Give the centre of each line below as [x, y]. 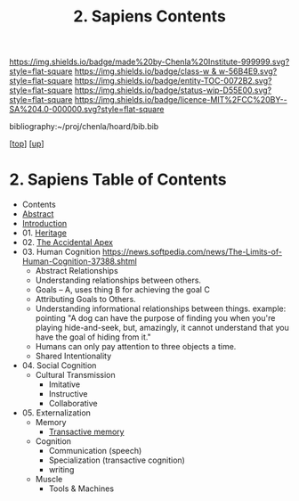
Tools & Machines [81, 489]
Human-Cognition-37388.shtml [80, 261]
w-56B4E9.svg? [248, 71]
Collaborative [73, 404]
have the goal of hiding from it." [93, 337]
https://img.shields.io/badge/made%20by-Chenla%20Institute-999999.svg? [149, 62]
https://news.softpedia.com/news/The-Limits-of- [192, 252]
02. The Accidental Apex [68, 242]
